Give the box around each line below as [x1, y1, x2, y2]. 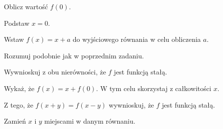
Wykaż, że [4, 83, 35, 93]
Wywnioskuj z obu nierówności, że [4, 67, 106, 77]
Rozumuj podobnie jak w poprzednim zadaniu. [4, 50, 144, 60]
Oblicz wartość [4, 1, 48, 11]
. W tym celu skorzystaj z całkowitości [96, 83, 211, 93]
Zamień [4, 116, 26, 126]
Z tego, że [4, 99, 33, 110]
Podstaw [4, 18, 29, 28]
